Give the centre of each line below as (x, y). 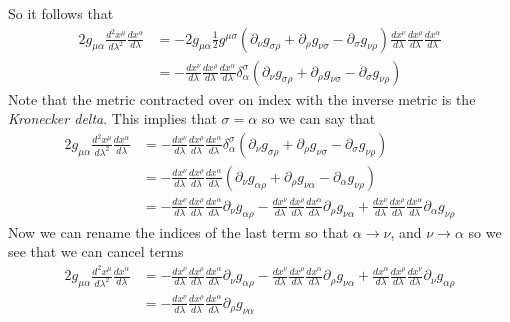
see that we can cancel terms (96, 251)
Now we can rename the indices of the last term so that (178, 231)
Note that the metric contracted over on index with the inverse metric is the (242, 98)
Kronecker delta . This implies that (112, 118)
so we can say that (318, 118)
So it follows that (61, 13)
